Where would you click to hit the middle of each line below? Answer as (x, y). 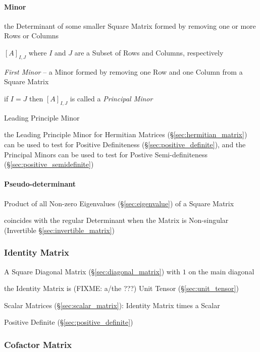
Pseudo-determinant (40, 184)
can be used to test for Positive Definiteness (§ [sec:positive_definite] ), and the (125, 144)
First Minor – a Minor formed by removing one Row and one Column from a (123, 71)
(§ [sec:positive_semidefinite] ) (49, 164)
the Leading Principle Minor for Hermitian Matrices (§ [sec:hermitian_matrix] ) (126, 134)
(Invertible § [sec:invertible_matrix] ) (59, 230)
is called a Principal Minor (111, 98)
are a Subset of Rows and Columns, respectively (149, 52)
